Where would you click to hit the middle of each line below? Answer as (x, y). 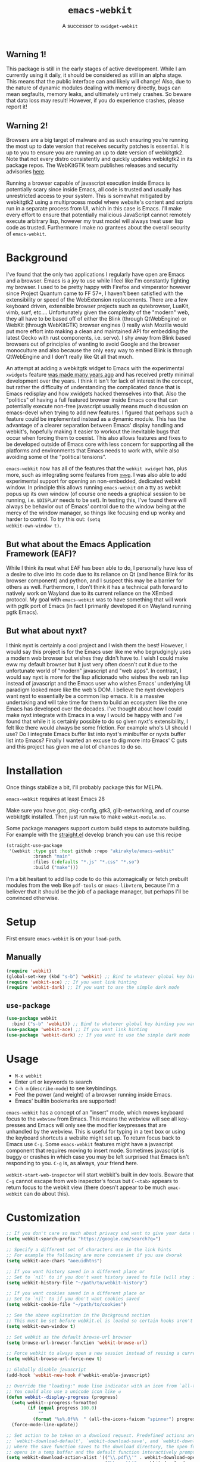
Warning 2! (27, 125)
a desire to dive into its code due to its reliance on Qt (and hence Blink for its (100, 574)
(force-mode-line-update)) (45, 1425)
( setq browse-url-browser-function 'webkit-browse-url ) (77, 1343)
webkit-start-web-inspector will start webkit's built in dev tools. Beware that (100, 1174)
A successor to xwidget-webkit (100, 26)
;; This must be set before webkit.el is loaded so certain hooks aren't (100, 1321)
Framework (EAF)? (41, 553)
